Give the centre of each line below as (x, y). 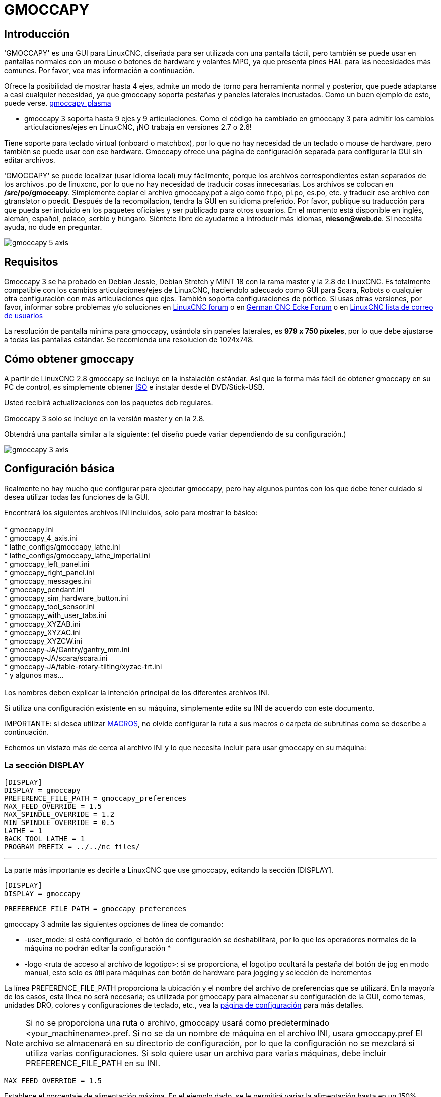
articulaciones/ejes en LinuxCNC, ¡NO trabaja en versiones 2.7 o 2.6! (138, 127)
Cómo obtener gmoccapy (69, 359)
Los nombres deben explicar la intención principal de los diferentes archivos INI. (137, 692)
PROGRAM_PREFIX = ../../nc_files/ (72, 847)
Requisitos (31, 262)
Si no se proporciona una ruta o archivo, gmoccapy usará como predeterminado (178, 1023)
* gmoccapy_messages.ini (48, 581)
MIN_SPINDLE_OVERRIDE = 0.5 (59, 823)
